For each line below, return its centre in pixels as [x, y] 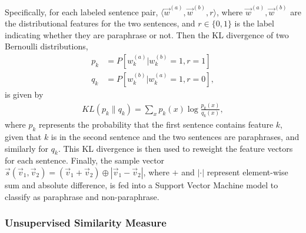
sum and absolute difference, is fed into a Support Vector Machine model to [142, 184]
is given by [24, 94]
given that [23, 136]
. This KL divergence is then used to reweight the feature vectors [175, 148]
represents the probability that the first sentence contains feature [156, 124]
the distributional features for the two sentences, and [100, 23]
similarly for [27, 148]
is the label [254, 23]
